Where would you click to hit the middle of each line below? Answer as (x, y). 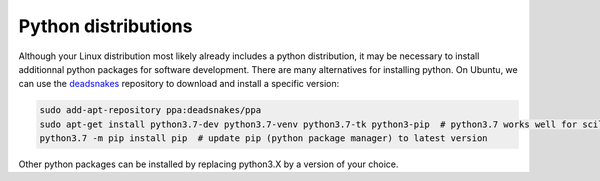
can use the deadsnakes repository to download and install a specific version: (179, 84)
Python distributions (105, 26)
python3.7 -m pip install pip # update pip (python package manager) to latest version (264, 138)
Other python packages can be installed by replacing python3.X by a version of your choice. (208, 164)
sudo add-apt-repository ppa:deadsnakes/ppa (150, 110)
